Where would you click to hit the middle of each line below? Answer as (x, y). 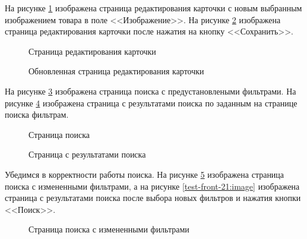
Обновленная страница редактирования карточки (116, 71)
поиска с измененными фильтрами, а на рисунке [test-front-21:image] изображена (152, 186)
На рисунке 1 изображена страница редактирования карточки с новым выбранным (153, 8)
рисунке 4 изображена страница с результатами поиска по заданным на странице (151, 103)
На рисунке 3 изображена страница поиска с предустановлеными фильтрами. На (151, 91)
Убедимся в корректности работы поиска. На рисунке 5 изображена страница (145, 174)
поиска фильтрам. (37, 114)
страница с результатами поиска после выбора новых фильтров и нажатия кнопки (153, 198)
